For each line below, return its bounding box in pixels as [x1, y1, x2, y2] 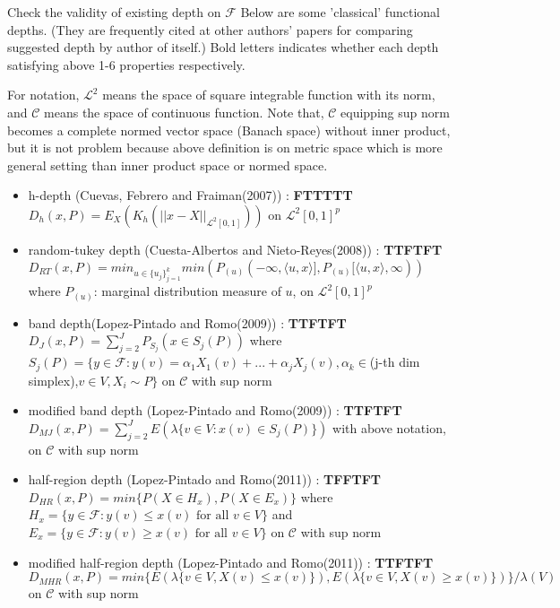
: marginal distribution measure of [93, 282, 281, 300]
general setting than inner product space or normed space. [7, 155, 328, 174]
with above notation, [332, 418, 446, 437]
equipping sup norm [340, 102, 450, 121]
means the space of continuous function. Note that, [44, 102, 324, 121]
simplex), [28, 370, 79, 389]
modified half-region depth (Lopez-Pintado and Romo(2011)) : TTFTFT [28, 552, 434, 571]
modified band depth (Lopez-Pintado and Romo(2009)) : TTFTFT [28, 401, 402, 420]
